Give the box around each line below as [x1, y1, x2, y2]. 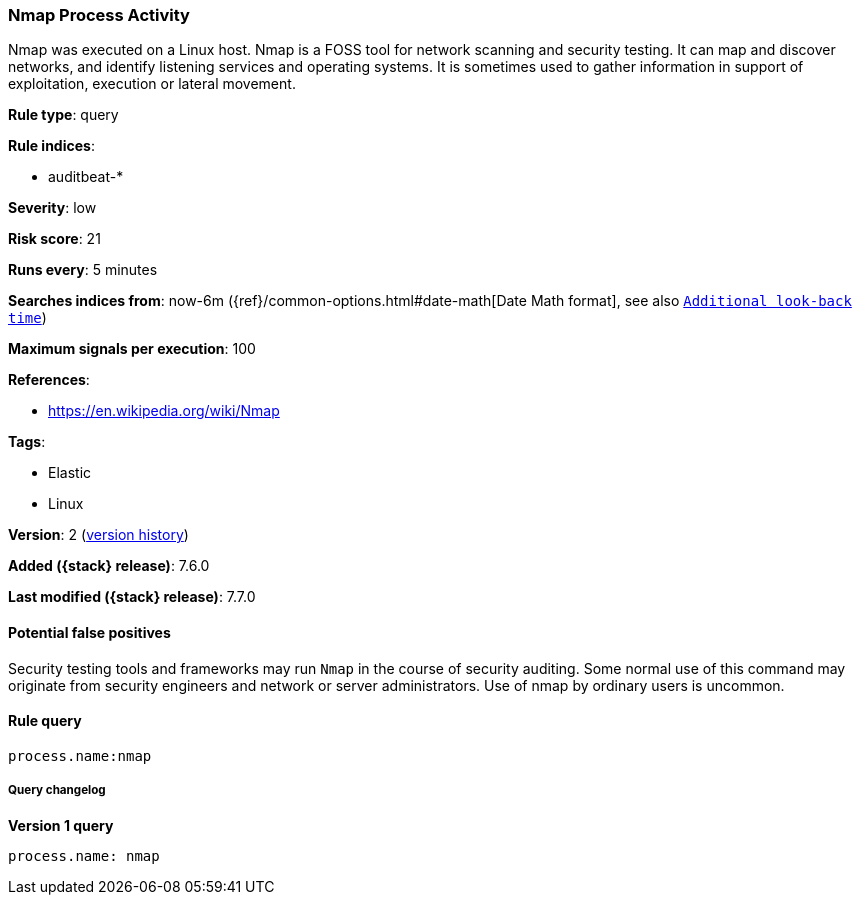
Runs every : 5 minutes [8, 261, 158, 279]
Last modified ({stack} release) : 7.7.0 [8, 588, 256, 606]
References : [8, 371, 90, 389]
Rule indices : [8, 137, 95, 155]
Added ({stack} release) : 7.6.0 [8, 557, 210, 575]
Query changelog [8, 783, 106, 798]
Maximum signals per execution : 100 [8, 340, 256, 358]
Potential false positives [8, 623, 171, 641]
